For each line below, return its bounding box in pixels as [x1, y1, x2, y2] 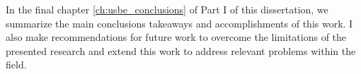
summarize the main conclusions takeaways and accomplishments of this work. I [6, 16, 353, 30]
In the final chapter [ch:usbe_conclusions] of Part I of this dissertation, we [6, 2, 328, 16]
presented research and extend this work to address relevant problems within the [6, 43, 356, 58]
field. [6, 57, 27, 72]
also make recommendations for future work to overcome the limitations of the [6, 30, 347, 44]
